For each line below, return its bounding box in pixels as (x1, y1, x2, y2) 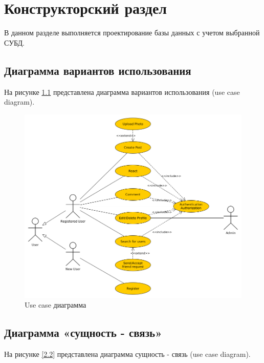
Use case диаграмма (25, 299, 86, 310)
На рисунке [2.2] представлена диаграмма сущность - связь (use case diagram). (4, 348, 251, 359)
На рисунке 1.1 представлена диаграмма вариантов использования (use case (4, 86, 240, 97)
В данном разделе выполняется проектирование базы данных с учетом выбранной (4, 27, 260, 38)
